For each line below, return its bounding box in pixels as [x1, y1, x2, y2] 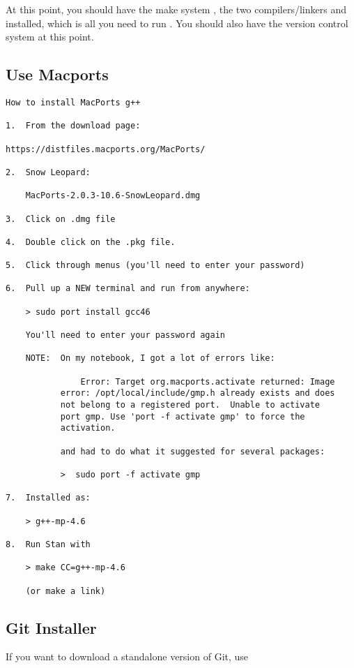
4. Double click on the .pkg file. [6, 237, 176, 247]
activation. [60, 423, 116, 433]
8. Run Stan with [6, 539, 91, 549]
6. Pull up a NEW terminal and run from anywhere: [6, 283, 250, 294]
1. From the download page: [6, 121, 141, 131]
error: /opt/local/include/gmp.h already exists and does [60, 388, 335, 399]
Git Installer [6, 616, 97, 638]
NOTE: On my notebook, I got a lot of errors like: [25, 353, 275, 364]
